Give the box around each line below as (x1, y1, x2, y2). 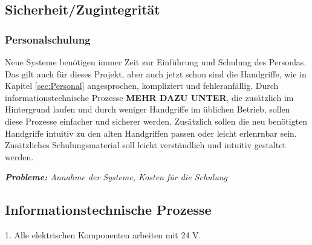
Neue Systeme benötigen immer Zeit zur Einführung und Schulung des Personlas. (5, 56, 307, 68)
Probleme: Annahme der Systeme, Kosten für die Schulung (5, 171, 227, 183)
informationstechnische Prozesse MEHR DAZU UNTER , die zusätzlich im (5, 91, 294, 103)
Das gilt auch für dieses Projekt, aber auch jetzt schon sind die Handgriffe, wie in (5, 67, 307, 80)
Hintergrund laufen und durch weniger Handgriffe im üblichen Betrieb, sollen (5, 103, 290, 116)
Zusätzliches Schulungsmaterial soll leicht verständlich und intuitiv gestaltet (5, 139, 286, 151)
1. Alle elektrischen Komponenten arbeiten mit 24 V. (5, 229, 201, 241)
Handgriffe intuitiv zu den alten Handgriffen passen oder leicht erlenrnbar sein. (5, 126, 297, 139)
